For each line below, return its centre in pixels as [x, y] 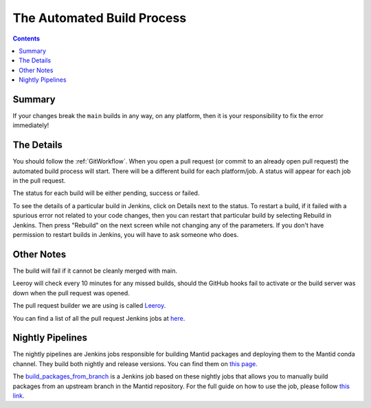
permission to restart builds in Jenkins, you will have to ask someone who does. [126, 235]
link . [19, 396]
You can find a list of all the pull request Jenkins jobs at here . [99, 318]
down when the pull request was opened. [71, 293]
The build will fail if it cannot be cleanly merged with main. [95, 271]
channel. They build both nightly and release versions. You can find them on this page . [135, 363]
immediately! [31, 125]
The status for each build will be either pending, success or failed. [106, 193]
